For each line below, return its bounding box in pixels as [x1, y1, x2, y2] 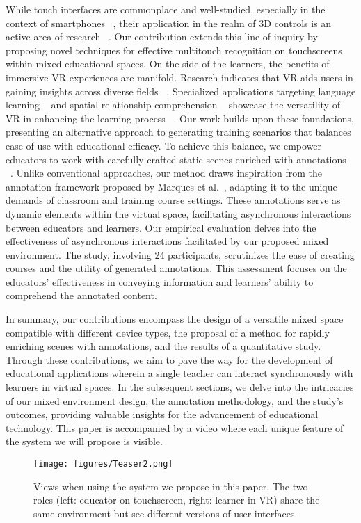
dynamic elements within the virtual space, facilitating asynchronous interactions [6, 206, 351, 220]
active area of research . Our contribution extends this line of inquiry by [6, 29, 318, 44]
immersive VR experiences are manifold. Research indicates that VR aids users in [6, 70, 353, 84]
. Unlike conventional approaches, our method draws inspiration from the [10, 166, 323, 180]
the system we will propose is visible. [6, 434, 163, 449]
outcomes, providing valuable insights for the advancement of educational [6, 407, 319, 421]
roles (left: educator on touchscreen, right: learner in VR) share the [33, 492, 320, 507]
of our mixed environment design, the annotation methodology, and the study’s [6, 393, 344, 408]
